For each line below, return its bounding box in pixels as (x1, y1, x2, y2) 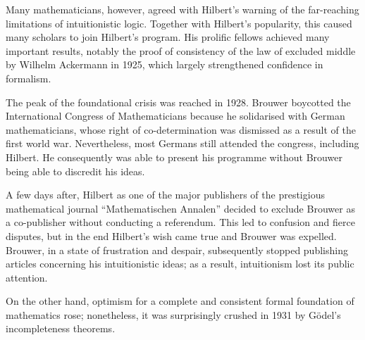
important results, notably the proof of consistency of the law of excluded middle (6, 43, 356, 58)
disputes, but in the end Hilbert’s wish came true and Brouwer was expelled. (6, 228, 337, 243)
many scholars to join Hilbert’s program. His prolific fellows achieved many (6, 30, 330, 44)
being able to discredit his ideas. (6, 163, 145, 178)
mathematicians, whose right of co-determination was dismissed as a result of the (6, 122, 356, 137)
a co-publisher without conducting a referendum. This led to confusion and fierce (6, 215, 355, 229)
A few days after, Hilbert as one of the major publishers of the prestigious (6, 187, 325, 202)
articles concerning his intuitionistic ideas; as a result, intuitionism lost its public (6, 256, 354, 271)
